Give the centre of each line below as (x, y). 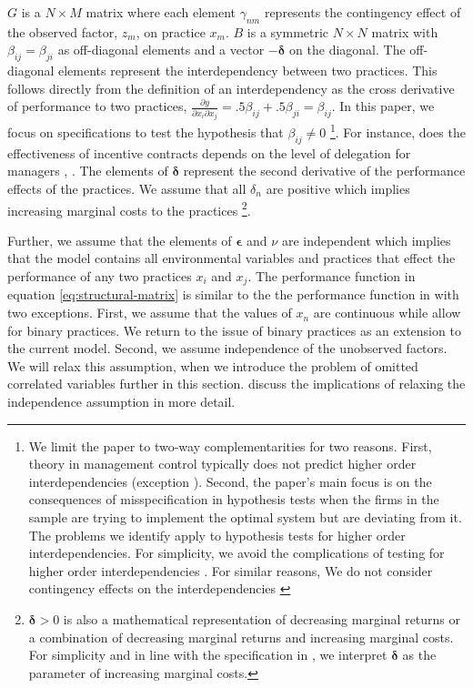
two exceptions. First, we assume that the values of (150, 313)
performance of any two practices (100, 276)
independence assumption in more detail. (121, 402)
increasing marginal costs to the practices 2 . (129, 208)
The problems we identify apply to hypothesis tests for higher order (217, 535)
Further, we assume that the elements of (120, 240)
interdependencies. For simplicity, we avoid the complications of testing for (236, 553)
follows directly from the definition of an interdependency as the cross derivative (231, 88)
